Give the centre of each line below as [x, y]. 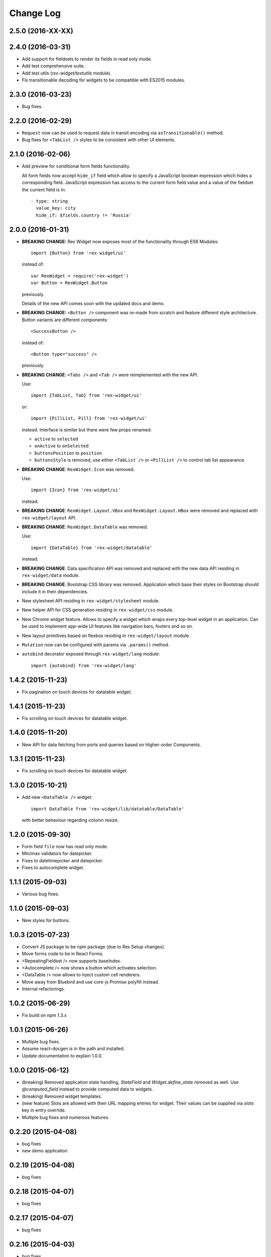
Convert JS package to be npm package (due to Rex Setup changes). [94, 947]
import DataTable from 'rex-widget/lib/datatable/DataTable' [107, 809]
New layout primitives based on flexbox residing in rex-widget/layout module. [106, 636]
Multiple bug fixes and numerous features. [66, 1117]
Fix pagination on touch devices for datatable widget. [77, 692]
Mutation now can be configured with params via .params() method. [96, 645]
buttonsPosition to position [68, 453]
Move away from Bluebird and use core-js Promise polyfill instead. [91, 982]
